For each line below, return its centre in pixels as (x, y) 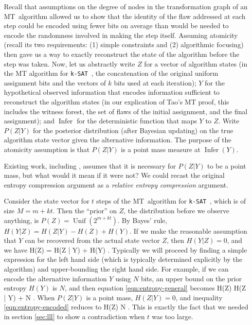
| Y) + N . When (29, 297)
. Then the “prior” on (85, 210)
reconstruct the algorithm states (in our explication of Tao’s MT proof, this (117, 102)
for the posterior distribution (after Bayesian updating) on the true (133, 130)
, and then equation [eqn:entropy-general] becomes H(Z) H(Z (155, 288)
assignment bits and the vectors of (55, 82)
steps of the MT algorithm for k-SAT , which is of (171, 201)
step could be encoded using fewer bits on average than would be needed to (116, 26)
